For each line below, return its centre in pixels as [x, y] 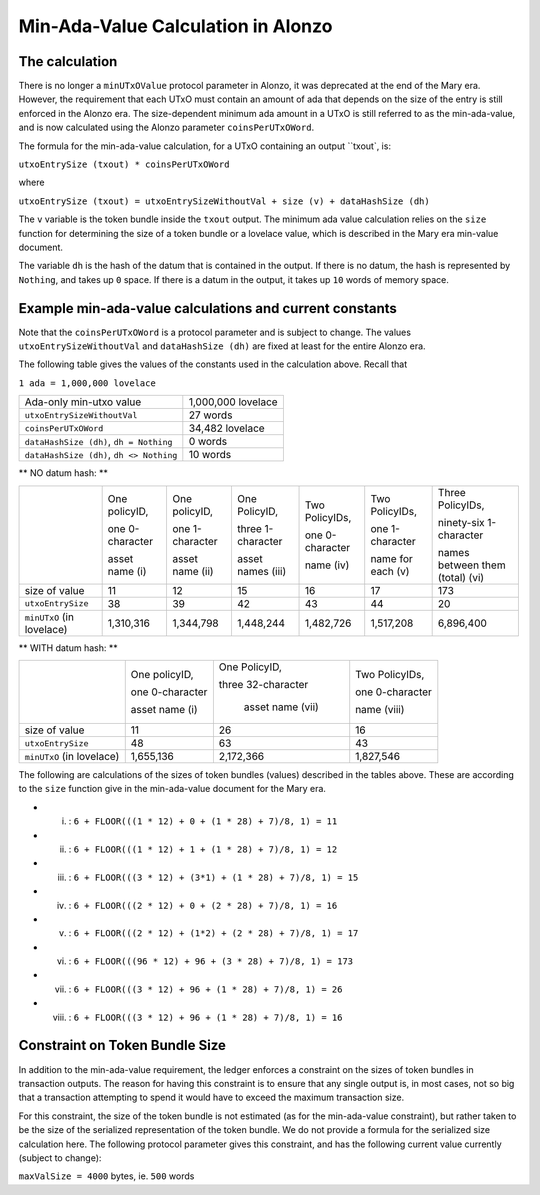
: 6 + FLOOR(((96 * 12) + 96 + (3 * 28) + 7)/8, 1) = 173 [211, 961]
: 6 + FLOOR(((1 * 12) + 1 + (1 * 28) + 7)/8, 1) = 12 [203, 849]
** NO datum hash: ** [63, 473]
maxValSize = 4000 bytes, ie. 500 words [106, 1176]
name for [392, 558]
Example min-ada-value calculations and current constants [207, 308]
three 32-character [263, 684]
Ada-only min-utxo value [83, 402]
